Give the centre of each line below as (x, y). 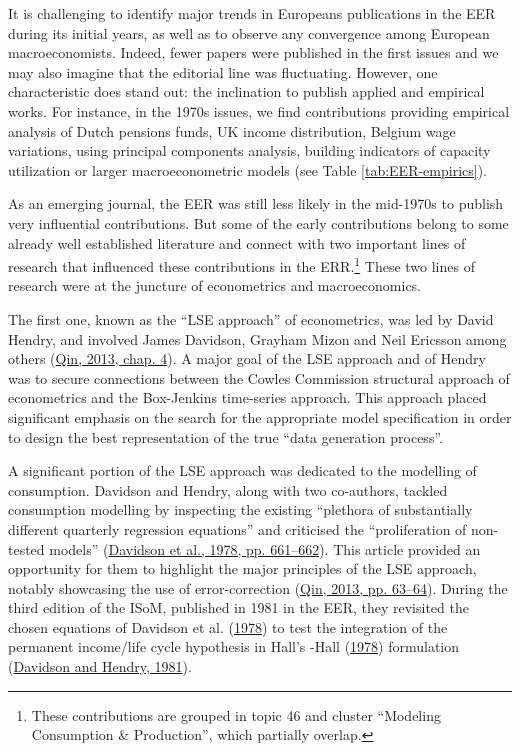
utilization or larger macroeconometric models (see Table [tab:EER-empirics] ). (247, 169)
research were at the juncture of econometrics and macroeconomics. (215, 285)
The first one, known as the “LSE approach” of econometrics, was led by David (251, 318)
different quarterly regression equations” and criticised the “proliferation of (237, 528)
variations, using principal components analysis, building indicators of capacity (249, 150)
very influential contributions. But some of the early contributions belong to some (258, 222)
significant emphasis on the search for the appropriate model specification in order (260, 416)
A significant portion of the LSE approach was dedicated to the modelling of (242, 470)
